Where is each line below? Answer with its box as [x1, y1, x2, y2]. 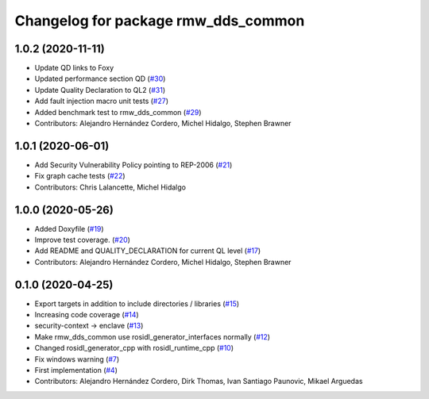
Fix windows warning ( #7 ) [34, 354, 120, 364]
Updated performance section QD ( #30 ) [34, 74, 166, 83]
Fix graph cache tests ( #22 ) [34, 171, 126, 181]
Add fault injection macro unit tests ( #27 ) [34, 96, 169, 106]
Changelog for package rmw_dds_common [14, 12, 305, 29]
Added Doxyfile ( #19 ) [34, 224, 104, 233]
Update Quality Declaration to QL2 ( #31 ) [34, 85, 166, 94]
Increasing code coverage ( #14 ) [34, 310, 139, 320]
